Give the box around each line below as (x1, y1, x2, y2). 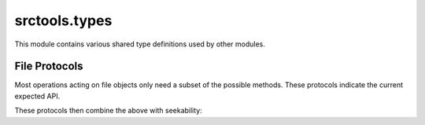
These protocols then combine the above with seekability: (14, 106, 202, 116)
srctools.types (14, 12, 113, 29)
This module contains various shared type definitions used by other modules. (14, 39, 265, 49)
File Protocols (14, 60, 83, 73)
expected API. (14, 91, 61, 101)
